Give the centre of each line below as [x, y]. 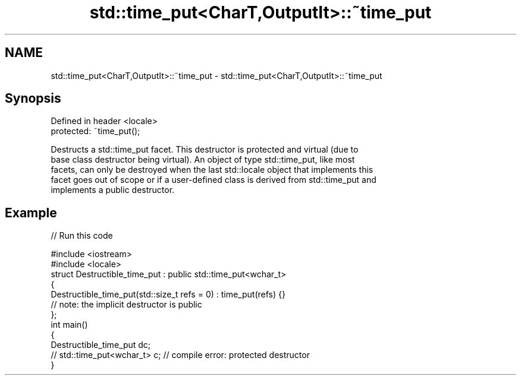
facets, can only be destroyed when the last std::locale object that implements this [212, 170]
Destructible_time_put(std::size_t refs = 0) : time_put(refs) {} [168, 294]
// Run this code [82, 236]
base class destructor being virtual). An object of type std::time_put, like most [203, 160]
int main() [69, 325]
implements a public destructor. [113, 190]
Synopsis [33, 99]
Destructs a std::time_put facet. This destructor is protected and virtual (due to [205, 150]
